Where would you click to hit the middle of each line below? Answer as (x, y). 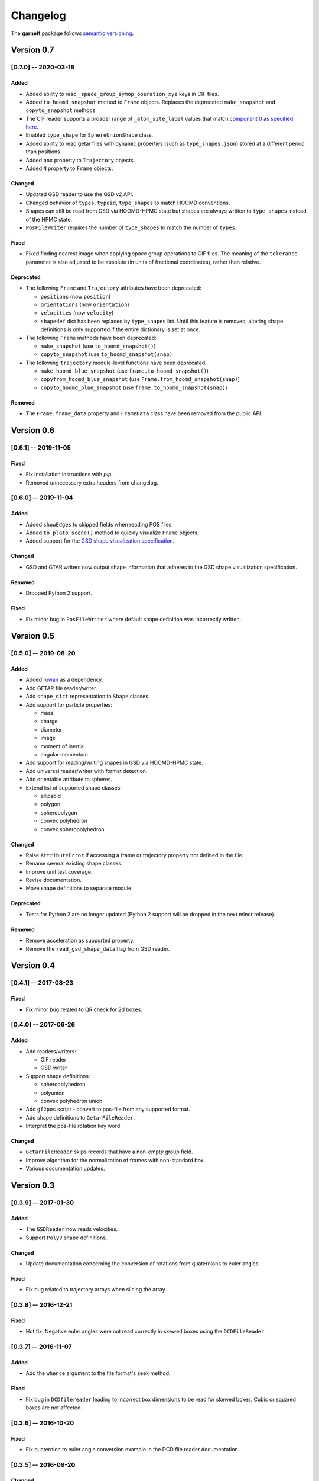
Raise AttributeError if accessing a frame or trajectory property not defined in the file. (135, 855)
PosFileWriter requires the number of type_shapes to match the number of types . (131, 227)
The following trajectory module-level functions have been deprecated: (116, 363)
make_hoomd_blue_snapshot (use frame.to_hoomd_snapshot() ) (125, 371)
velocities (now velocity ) (77, 313)
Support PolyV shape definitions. (66, 1238)
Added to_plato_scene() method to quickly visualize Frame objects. (112, 533)
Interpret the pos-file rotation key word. (74, 1126)
